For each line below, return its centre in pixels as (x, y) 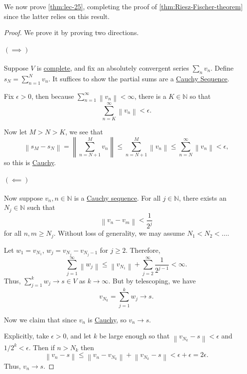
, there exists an (203, 197)
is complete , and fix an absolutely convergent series (113, 67)
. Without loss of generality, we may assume (119, 233)
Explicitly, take (26, 336)
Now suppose (23, 197)
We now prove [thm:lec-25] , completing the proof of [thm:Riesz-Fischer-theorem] (123, 6)
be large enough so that (134, 336)
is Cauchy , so (107, 319)
